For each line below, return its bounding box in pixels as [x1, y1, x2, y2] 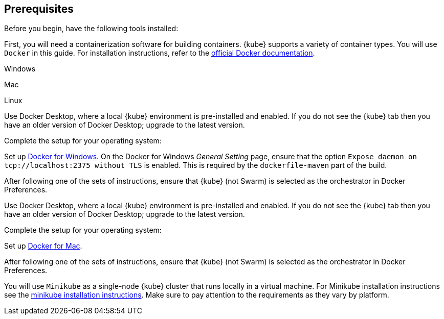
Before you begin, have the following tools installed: [4, 24, 179, 33]
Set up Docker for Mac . [4, 241, 82, 251]
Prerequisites [4, 3, 74, 15]
